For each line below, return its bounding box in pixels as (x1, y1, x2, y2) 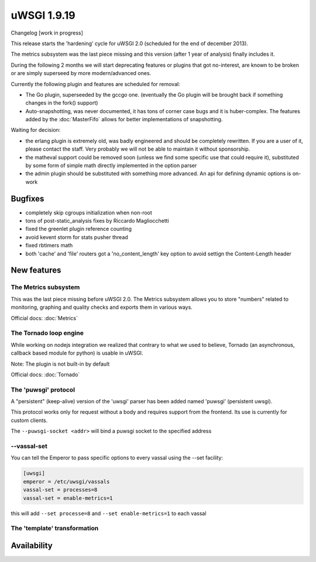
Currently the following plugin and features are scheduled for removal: (11, 80, 181, 87)
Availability (11, 540, 53, 550)
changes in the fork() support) (25, 100, 98, 107)
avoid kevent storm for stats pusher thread (25, 233, 128, 240)
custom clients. (11, 417, 48, 424)
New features (11, 265, 61, 275)
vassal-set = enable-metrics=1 (23, 495, 114, 501)
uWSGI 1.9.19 (11, 9, 75, 22)
